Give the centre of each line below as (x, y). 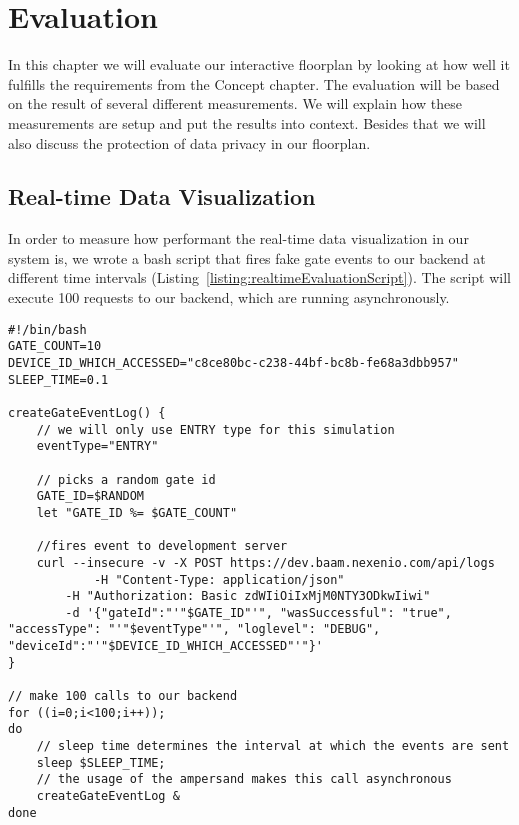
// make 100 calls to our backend (123, 696)
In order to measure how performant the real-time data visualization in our (238, 238)
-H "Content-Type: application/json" (219, 579)
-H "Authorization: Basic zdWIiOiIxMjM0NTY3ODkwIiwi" (248, 596)
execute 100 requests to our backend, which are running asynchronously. (229, 297)
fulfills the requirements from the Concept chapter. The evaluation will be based (254, 83)
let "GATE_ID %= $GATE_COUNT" (137, 512)
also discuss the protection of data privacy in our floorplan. (189, 142)
